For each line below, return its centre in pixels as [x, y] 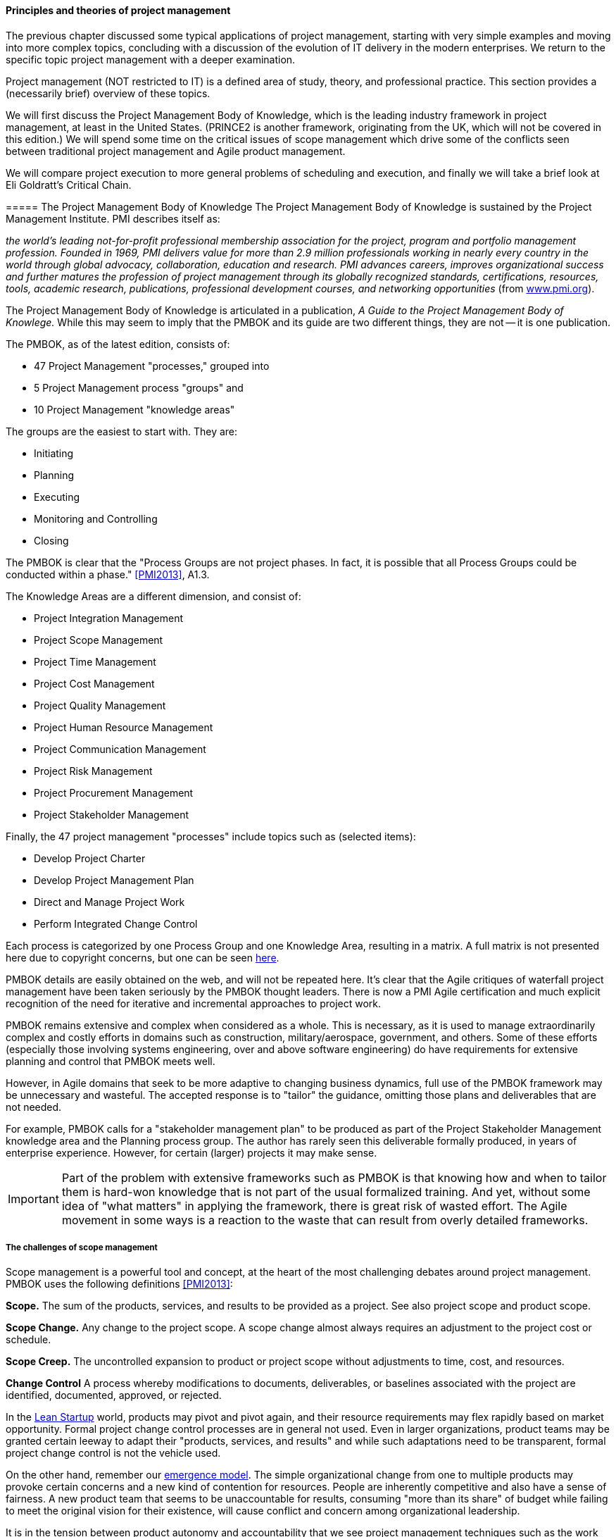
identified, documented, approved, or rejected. [114, 1395]
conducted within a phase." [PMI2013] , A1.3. [108, 574]
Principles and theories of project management [118, 10]
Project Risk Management [93, 771]
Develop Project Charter [90, 858]
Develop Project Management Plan [114, 880]
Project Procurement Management [114, 792]
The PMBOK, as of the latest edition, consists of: [118, 344]
